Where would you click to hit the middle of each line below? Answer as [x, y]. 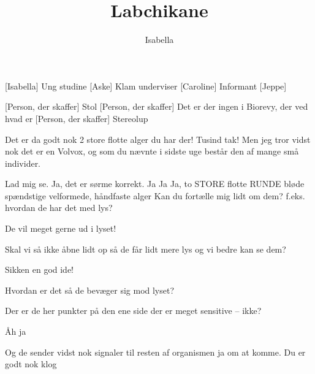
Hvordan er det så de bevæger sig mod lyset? [90, 290]
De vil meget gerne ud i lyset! [61, 228]
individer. [23, 163]
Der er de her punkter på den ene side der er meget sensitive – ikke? [133, 311]
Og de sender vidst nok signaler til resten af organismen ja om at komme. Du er [155, 352]
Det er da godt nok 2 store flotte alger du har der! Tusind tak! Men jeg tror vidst [158, 139]
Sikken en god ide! [40, 269]
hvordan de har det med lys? [59, 208]
